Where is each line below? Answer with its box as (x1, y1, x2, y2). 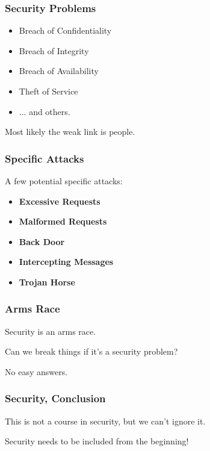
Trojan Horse (19, 275, 75, 288)
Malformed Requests (19, 215, 107, 228)
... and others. (19, 105, 70, 117)
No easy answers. (5, 365, 68, 378)
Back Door (19, 235, 65, 247)
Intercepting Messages (19, 255, 114, 268)
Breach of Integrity (19, 44, 89, 57)
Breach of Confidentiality (19, 24, 112, 37)
